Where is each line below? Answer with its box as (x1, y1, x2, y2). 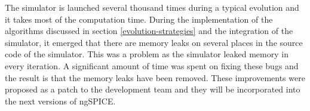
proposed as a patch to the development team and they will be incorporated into (5, 83, 300, 95)
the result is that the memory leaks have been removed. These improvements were (5, 71, 305, 84)
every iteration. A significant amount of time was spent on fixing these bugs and (5, 59, 299, 72)
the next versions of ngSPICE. (5, 94, 116, 107)
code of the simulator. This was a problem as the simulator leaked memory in (5, 48, 288, 60)
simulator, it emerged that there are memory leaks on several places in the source (5, 36, 303, 48)
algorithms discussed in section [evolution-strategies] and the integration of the (5, 24, 293, 37)
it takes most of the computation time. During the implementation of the (5, 13, 273, 25)
